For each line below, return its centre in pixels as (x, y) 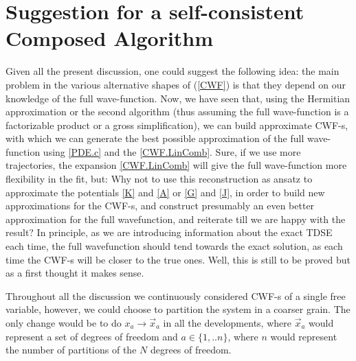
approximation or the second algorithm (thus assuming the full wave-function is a (177, 112)
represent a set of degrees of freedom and (92, 336)
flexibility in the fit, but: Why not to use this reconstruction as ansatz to (159, 179)
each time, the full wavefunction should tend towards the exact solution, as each (174, 246)
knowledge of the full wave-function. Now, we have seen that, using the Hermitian (178, 98)
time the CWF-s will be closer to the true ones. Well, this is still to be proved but (178, 259)
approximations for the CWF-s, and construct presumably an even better (160, 206)
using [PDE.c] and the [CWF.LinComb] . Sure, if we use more (172, 151)
